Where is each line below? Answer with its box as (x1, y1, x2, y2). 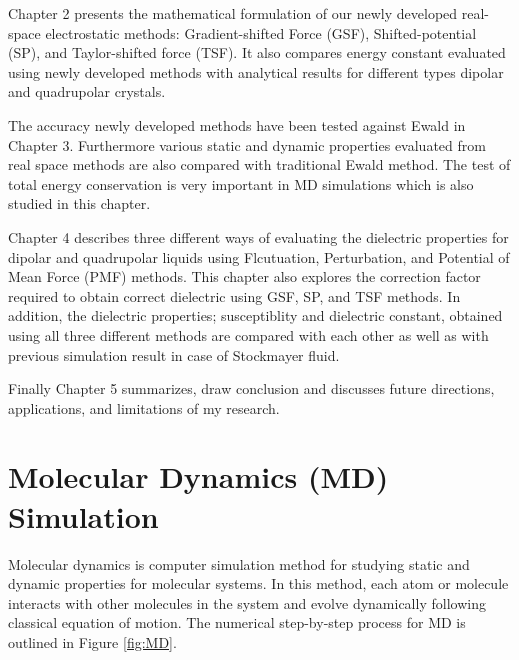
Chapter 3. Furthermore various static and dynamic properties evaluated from (8, 134, 486, 155)
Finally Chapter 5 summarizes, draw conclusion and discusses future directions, (8, 378, 495, 399)
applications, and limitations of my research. (8, 397, 280, 418)
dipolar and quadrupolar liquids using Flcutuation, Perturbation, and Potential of (8, 246, 510, 267)
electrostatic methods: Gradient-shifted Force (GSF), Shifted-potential (45, 22, 477, 43)
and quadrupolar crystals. (8, 81, 166, 102)
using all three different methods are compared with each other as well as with (8, 324, 489, 345)
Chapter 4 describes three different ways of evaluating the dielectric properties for (8, 226, 509, 247)
